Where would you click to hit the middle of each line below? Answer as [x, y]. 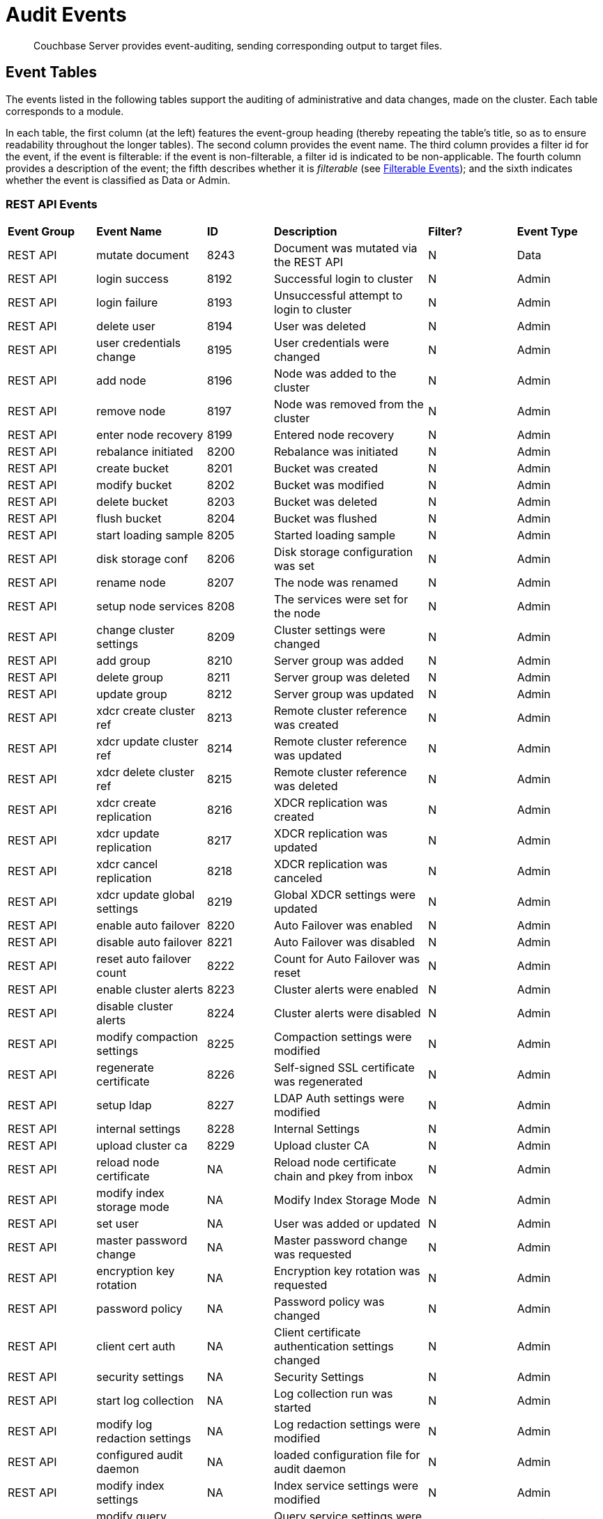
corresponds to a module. [65, 111]
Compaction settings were [343, 1037]
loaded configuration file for [347, 1455]
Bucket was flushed [325, 519]
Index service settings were [346, 1486]
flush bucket [129, 519]
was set [294, 566]
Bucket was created [326, 469]
